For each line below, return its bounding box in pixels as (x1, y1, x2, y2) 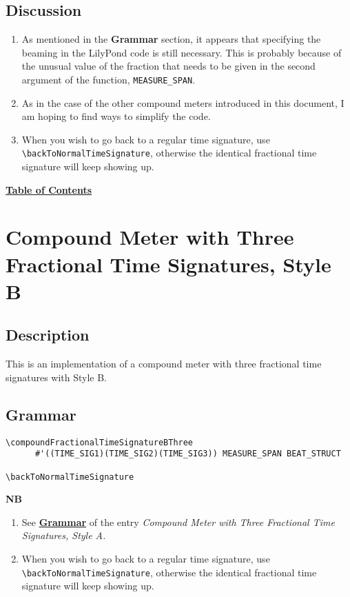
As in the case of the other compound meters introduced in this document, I (21, 95, 344, 110)
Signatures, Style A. (21, 528, 106, 543)
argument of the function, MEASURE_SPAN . (21, 72, 196, 86)
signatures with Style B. (6, 370, 107, 384)
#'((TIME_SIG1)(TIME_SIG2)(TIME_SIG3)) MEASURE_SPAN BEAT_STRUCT (34, 449, 341, 459)
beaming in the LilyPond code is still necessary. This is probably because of (21, 45, 342, 59)
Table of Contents (6, 182, 92, 196)
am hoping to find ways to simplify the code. (21, 109, 211, 123)
